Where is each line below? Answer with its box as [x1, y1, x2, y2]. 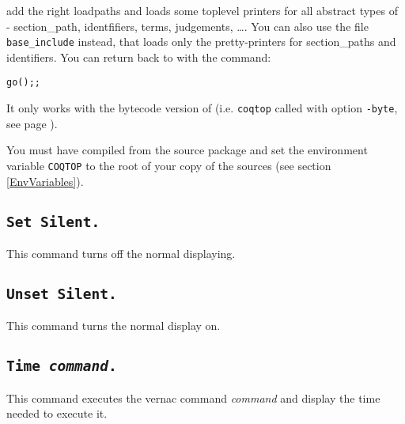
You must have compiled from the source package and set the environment [6, 142, 368, 158]
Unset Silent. [6, 285, 117, 302]
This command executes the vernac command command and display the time [6, 389, 380, 406]
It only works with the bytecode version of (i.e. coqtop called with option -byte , [6, 100, 398, 116]
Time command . [6, 358, 117, 375]
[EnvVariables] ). [6, 172, 84, 189]
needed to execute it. [6, 405, 108, 422]
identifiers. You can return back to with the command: [6, 48, 271, 65]
